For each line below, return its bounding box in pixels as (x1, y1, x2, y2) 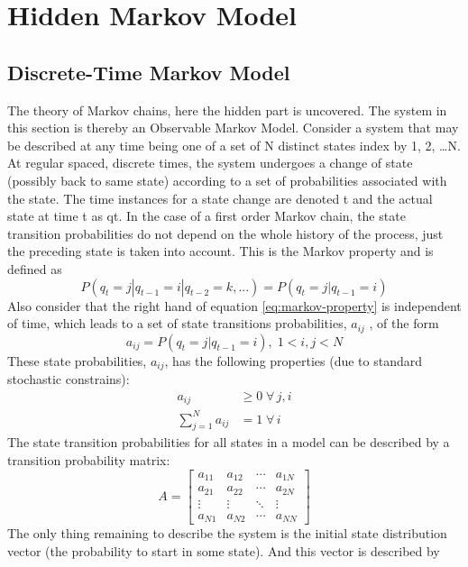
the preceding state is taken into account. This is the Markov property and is (7, 242, 434, 261)
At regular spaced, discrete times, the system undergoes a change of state (7, 153, 413, 172)
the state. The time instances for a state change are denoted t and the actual (7, 188, 433, 207)
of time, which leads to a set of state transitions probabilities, (7, 314, 347, 333)
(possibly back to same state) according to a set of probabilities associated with (7, 170, 447, 189)
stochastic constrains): (7, 370, 130, 389)
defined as (7, 259, 62, 278)
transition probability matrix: (7, 451, 170, 470)
